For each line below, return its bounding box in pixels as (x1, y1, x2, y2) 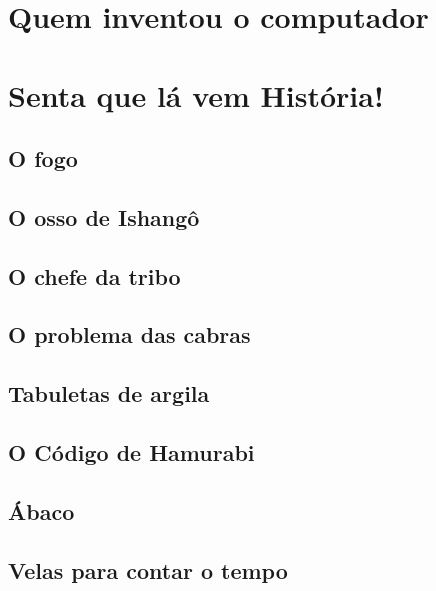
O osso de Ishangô (8, 201, 200, 232)
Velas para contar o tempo (8, 554, 288, 585)
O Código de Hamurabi (8, 437, 255, 468)
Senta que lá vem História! (8, 74, 384, 115)
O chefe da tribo (8, 260, 181, 291)
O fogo (8, 143, 78, 174)
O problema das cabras (8, 319, 251, 350)
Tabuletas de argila (8, 378, 210, 409)
